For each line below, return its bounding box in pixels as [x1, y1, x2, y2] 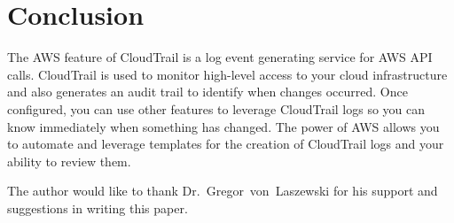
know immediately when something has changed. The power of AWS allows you [7, 117, 440, 135]
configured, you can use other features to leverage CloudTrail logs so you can [7, 99, 426, 118]
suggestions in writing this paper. [7, 198, 188, 217]
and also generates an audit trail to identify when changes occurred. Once [7, 82, 408, 101]
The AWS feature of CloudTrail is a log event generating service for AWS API [7, 48, 433, 66]
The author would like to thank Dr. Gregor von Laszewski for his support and [7, 181, 438, 200]
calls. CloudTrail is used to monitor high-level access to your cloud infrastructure [7, 65, 448, 83]
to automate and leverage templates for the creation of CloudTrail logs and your [7, 135, 444, 153]
